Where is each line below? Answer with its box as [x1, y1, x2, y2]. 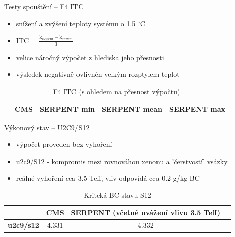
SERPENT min [39, 103, 95, 114]
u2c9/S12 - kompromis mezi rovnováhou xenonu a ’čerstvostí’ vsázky [16, 155, 228, 166]
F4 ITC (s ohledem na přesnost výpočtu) [53, 86, 180, 96]
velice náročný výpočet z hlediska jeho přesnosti [16, 52, 164, 62]
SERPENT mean [102, 103, 162, 114]
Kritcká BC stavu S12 [84, 189, 151, 200]
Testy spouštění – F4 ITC [4, 1, 84, 11]
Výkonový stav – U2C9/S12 [4, 122, 90, 132]
